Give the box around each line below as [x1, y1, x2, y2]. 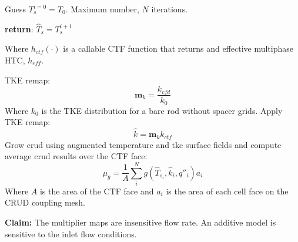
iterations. [151, 3, 188, 15]
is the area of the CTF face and [39, 184, 154, 197]
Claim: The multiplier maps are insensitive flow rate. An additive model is [5, 216, 276, 228]
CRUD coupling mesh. [5, 196, 85, 209]
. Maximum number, [65, 3, 139, 15]
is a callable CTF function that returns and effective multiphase [63, 42, 293, 55]
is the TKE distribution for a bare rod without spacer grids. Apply [41, 104, 283, 116]
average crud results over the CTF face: [5, 150, 148, 162]
